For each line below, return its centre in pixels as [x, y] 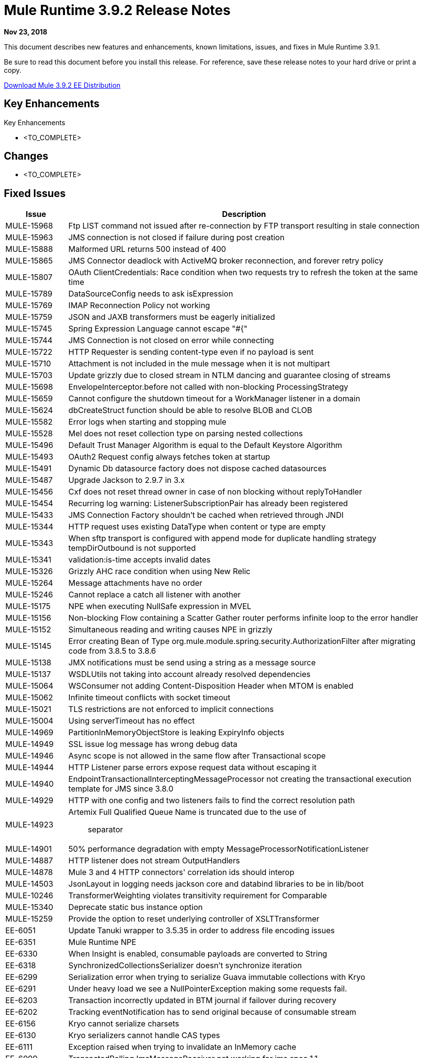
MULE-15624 [29, 410]
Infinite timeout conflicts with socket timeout [149, 698]
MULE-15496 [29, 445]
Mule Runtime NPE [102, 942]
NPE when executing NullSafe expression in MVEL [160, 606]
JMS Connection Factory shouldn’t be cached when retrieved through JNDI [206, 515]
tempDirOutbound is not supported [132, 548]
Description [244, 214]
